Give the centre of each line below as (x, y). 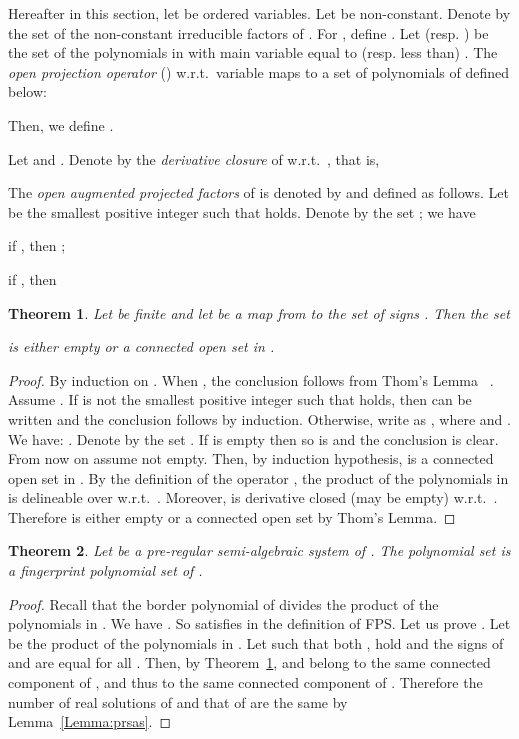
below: (27, 91)
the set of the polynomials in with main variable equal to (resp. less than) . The (253, 52)
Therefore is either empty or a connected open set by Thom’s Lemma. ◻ (232, 516)
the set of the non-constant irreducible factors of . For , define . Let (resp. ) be (248, 32)
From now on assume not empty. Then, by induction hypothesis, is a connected (251, 458)
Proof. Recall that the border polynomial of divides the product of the (223, 603)
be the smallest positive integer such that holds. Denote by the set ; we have (242, 211)
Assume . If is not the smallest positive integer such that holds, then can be (240, 399)
